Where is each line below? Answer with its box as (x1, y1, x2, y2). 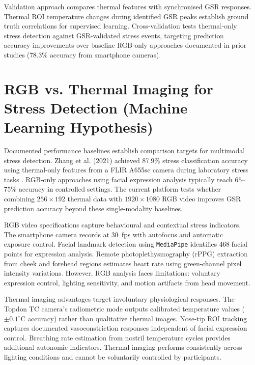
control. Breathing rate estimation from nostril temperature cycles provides (4, 332, 230, 342)
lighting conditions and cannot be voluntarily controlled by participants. (4, 352, 222, 362)
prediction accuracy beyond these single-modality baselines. (4, 203, 183, 213)
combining (4, 194, 35, 204)
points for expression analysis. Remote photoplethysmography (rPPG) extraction (4, 249, 248, 259)
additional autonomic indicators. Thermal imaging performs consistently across (4, 342, 242, 352)
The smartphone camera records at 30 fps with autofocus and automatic (4, 229, 223, 239)
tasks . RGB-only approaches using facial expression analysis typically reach (4, 174, 233, 184)
